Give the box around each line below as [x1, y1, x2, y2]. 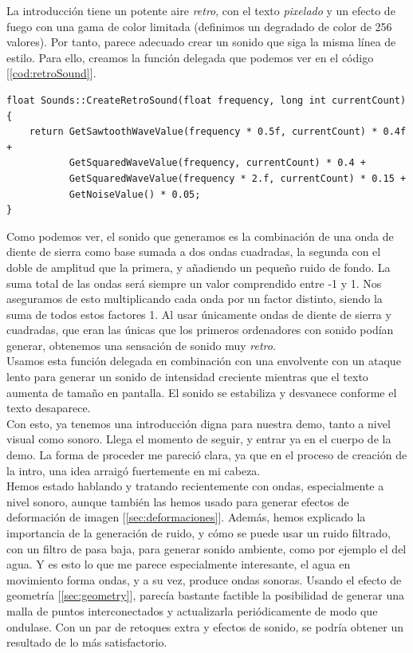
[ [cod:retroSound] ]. [6, 65, 96, 81]
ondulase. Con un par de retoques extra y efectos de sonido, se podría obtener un [6, 618, 403, 635]
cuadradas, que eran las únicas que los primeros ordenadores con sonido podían [6, 321, 394, 338]
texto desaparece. [6, 399, 91, 416]
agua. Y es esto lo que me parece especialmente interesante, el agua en [6, 556, 351, 572]
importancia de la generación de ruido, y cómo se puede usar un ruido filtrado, [6, 525, 391, 541]
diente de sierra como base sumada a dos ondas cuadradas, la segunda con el [6, 243, 381, 260]
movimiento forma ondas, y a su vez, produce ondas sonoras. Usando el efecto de [6, 571, 402, 588]
